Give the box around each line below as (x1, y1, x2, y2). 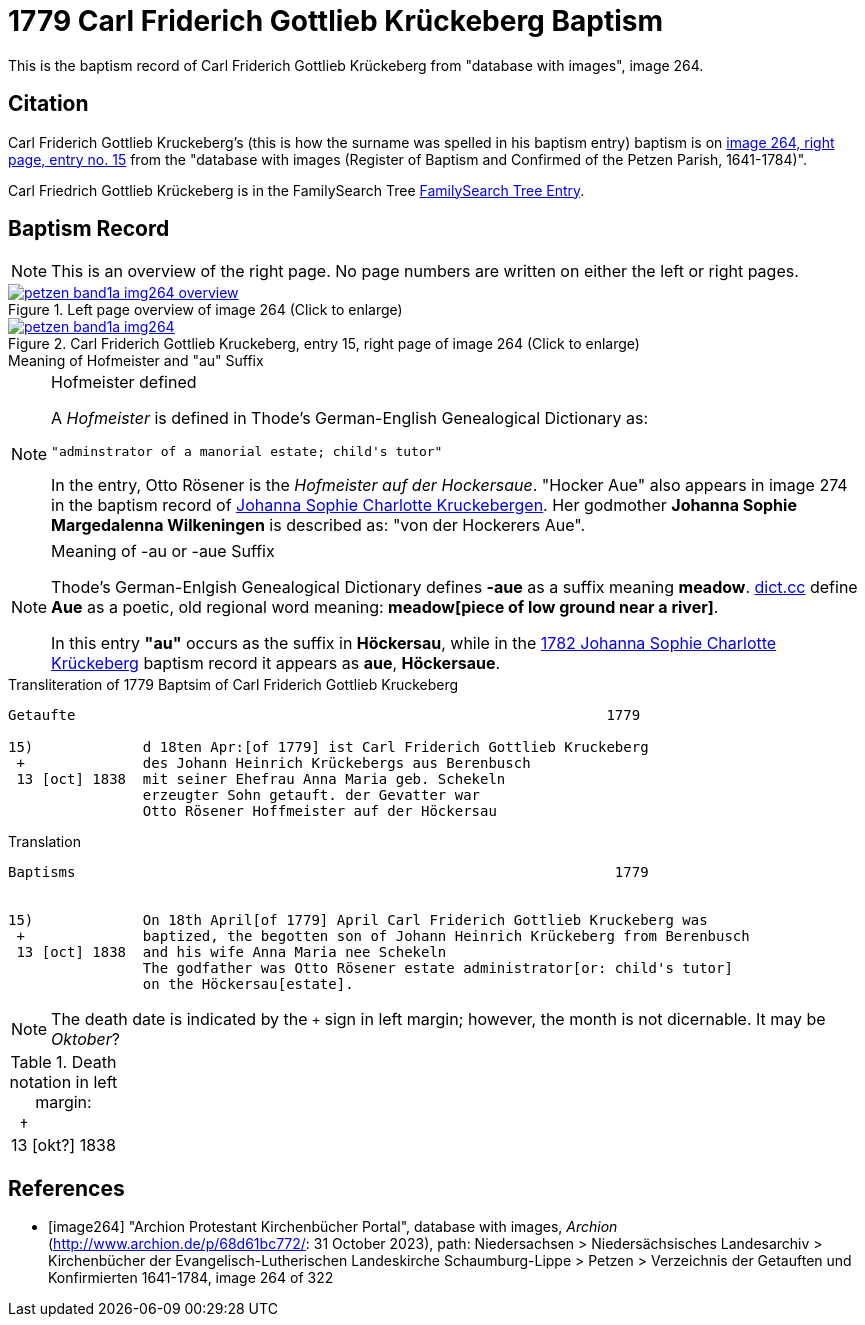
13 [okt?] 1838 (11, 1135, 116, 1156)
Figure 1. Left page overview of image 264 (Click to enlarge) (8, 301, 403, 319)
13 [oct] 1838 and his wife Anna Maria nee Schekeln (16, 944, 447, 961)
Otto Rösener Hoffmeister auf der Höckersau (142, 803, 497, 820)
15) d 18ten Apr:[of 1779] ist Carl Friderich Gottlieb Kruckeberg (8, 739, 649, 756)
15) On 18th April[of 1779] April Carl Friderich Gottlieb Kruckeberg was (8, 912, 708, 929)
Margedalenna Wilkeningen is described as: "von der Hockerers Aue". (51, 515, 586, 536)
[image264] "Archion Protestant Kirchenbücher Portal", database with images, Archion (48, 1218, 618, 1236)
